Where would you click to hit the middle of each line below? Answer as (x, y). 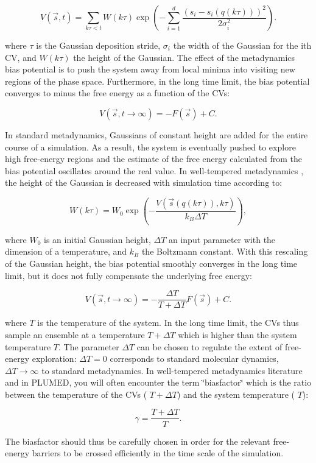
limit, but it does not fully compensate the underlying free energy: (128, 275)
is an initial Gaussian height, (97, 239)
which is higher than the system (237, 334)
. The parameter (89, 346)
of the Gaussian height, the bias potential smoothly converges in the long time (151, 263)
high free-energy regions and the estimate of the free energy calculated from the (154, 159)
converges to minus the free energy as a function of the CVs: (118, 93)
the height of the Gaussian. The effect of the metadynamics (184, 57)
